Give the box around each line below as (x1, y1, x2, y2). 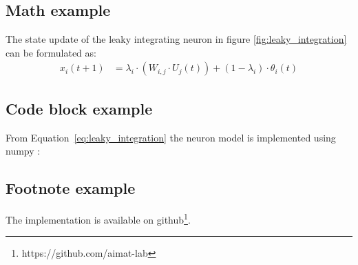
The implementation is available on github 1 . (6, 210, 191, 226)
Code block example (6, 97, 153, 119)
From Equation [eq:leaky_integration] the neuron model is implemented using (6, 130, 336, 144)
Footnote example (6, 177, 136, 199)
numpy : (6, 144, 41, 158)
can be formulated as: (6, 45, 96, 59)
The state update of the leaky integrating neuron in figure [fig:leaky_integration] (6, 32, 347, 46)
